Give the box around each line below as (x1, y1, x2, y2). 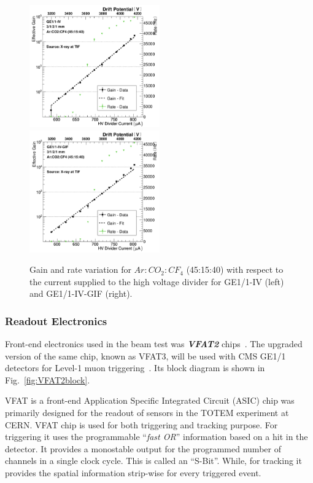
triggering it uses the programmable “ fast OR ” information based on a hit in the (5, 430, 308, 443)
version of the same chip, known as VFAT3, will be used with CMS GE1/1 (5, 349, 286, 362)
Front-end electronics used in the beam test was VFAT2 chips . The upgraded (5, 337, 303, 350)
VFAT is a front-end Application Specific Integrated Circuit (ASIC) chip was (5, 394, 295, 407)
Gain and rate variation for (29, 263, 131, 276)
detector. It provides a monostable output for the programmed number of (5, 442, 281, 455)
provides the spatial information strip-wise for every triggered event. (5, 466, 261, 479)
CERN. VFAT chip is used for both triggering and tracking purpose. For (5, 418, 278, 431)
